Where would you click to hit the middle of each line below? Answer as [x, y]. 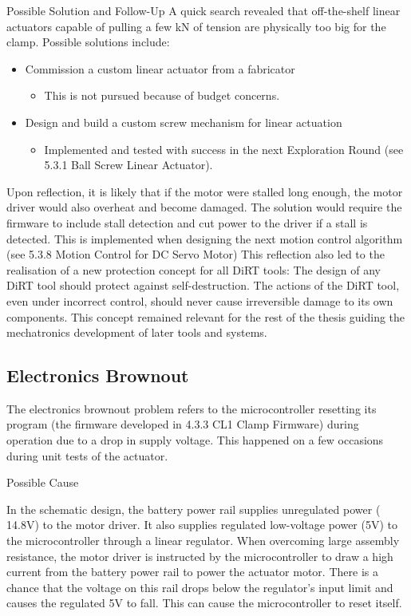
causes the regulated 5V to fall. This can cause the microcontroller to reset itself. [204, 603]
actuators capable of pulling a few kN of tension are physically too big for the [196, 26]
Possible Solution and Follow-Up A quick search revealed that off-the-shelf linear [204, 10]
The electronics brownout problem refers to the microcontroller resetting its [192, 408]
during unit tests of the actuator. [87, 455]
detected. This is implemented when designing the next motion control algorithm [205, 238]
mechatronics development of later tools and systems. [137, 332]
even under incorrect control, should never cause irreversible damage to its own [200, 300]
